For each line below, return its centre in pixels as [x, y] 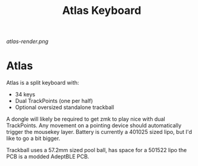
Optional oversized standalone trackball [64, 107]
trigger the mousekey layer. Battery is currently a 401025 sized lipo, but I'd [99, 132]
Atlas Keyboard [102, 11]
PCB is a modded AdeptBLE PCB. [48, 157]
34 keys [25, 95]
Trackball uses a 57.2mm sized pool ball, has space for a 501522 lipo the [97, 150]
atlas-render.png [27, 41]
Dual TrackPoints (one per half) [54, 101]
